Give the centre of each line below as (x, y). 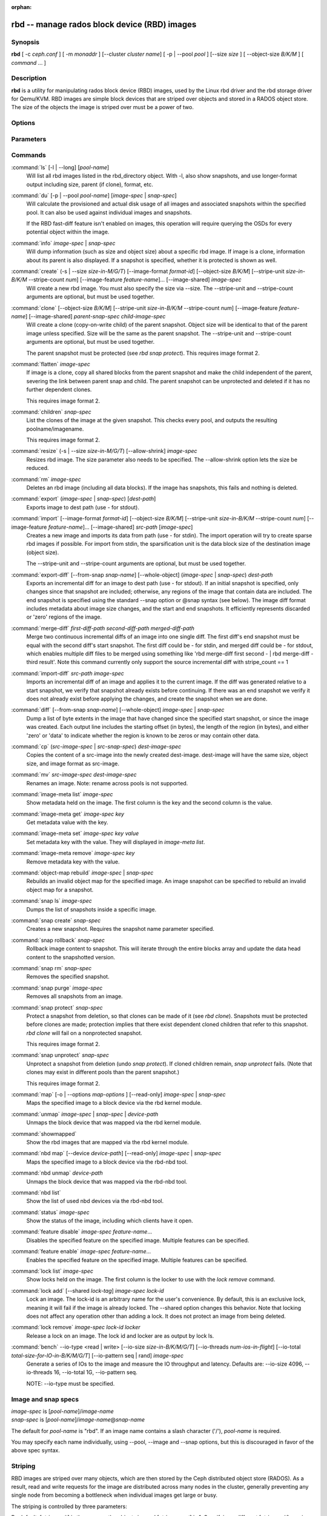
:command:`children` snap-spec (51, 412)
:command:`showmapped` (44, 1133)
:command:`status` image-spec (51, 1212)
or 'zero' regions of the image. (64, 617)
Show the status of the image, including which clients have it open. (110, 1221)
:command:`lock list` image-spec (52, 1271)
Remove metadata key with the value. (73, 862)
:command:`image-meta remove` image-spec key (73, 853)
